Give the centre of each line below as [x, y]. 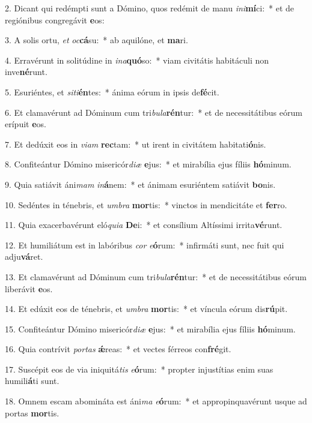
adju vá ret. [24, 256]
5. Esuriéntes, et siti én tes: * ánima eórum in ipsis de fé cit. [112, 91]
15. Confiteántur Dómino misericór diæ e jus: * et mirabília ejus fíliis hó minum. [150, 328]
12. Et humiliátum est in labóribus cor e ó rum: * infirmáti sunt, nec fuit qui [145, 244]
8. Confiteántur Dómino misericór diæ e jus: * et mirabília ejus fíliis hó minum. [148, 164]
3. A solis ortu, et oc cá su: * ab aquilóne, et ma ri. [96, 40]
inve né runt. [26, 72]
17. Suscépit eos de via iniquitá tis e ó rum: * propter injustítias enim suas [139, 369]
